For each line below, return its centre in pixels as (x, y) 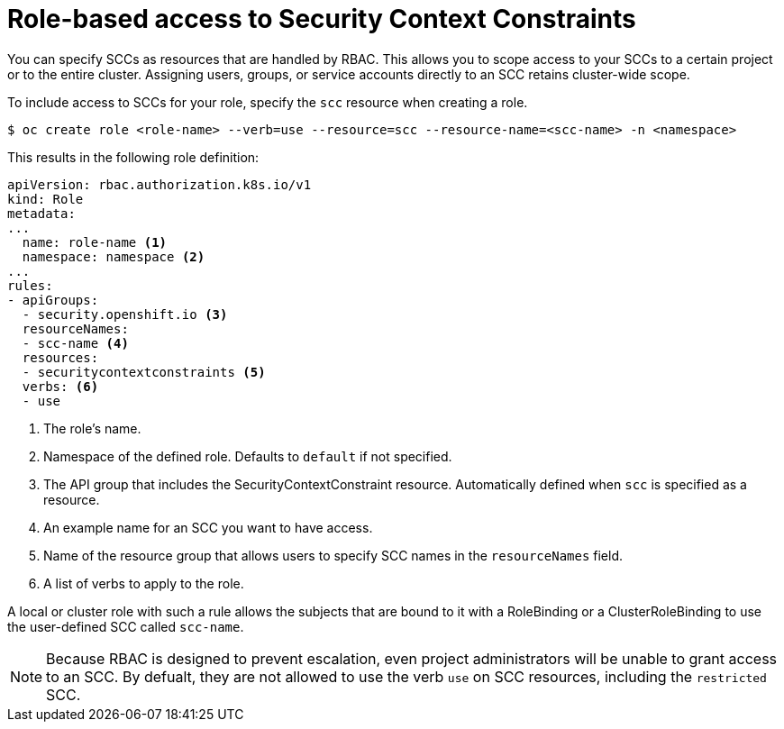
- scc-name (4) (75, 343)
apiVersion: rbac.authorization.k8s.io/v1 (160, 184)
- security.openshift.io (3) (125, 314)
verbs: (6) (60, 386)
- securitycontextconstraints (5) (144, 372)
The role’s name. (92, 428)
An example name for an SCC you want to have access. (208, 527)
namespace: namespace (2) (114, 256)
